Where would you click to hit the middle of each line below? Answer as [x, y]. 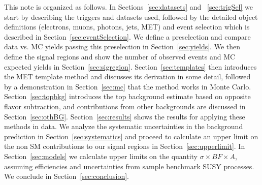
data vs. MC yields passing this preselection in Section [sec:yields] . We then [122, 47]
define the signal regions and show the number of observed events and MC [120, 56]
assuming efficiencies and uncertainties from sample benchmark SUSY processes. [129, 166]
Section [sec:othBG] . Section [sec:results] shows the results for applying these [125, 116]
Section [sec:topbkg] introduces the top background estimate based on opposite [127, 96]
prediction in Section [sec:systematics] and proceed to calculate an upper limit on [131, 136]
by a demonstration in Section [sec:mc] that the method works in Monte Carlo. [128, 86]
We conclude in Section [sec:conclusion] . [67, 176]
